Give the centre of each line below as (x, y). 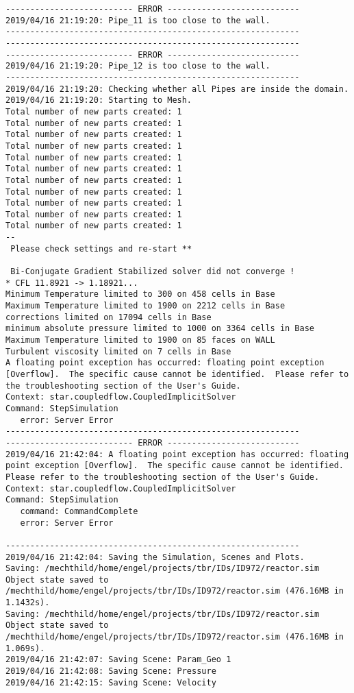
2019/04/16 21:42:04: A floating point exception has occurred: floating (177, 454)
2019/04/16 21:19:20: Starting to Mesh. (99, 100)
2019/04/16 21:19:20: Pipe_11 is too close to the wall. (138, 20)
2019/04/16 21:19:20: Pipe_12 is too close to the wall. (138, 66)
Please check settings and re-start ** (101, 248)
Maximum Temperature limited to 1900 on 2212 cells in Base (146, 306)
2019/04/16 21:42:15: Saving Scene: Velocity (111, 682)
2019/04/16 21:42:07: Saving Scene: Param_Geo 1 (118, 660)
